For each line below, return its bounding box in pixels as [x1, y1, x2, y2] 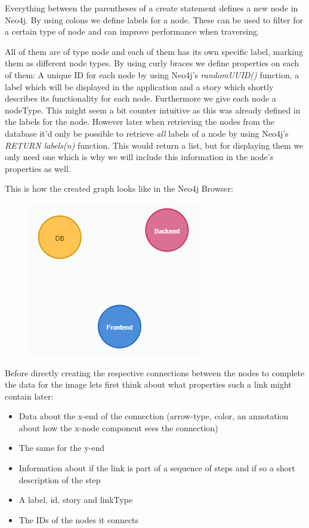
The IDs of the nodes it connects [18, 513, 139, 526]
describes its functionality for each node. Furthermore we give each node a [5, 92, 276, 105]
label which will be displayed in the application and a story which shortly [5, 80, 274, 93]
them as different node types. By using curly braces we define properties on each [5, 57, 299, 69]
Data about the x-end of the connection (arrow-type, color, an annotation [18, 410, 289, 422]
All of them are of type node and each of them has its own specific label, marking [5, 45, 304, 57]
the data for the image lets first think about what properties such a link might [5, 378, 292, 391]
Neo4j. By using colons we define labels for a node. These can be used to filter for [5, 13, 303, 26]
